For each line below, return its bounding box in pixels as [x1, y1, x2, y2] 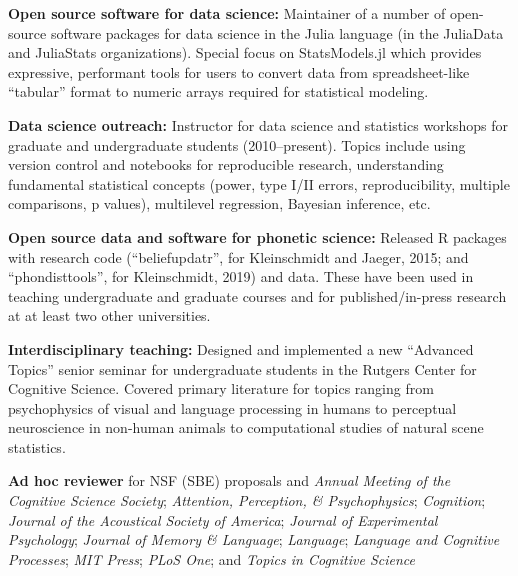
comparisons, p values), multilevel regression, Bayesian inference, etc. [8, 193, 431, 214]
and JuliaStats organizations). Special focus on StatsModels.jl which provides [8, 42, 482, 63]
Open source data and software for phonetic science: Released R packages [8, 226, 507, 247]
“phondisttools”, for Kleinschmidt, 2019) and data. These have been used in [8, 266, 474, 287]
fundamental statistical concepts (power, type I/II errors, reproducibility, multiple [8, 173, 510, 194]
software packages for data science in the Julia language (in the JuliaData [50, 22, 504, 43]
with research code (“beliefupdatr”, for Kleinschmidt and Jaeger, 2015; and [8, 246, 469, 267]
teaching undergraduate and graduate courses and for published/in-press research [8, 285, 507, 306]
